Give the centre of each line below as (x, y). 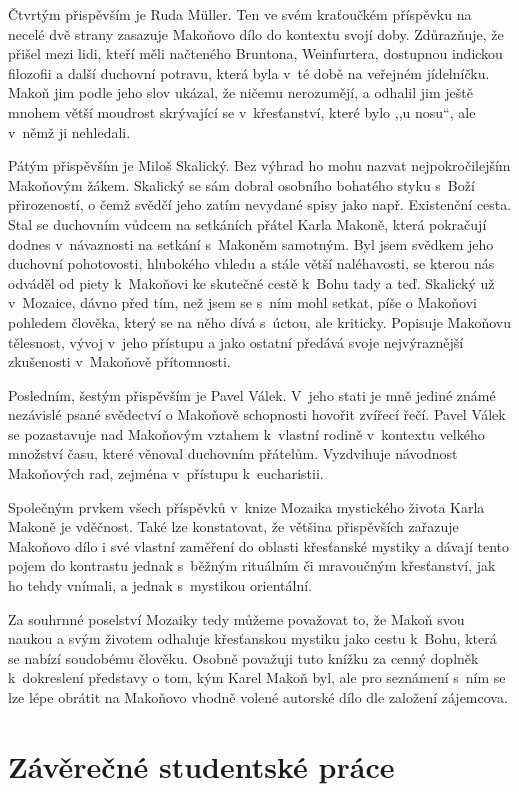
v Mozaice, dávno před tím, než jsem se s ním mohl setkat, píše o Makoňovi (242, 302)
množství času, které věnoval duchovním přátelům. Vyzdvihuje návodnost (233, 453)
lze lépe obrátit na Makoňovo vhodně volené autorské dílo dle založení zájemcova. (258, 697)
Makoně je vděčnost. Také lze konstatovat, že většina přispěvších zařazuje (233, 526)
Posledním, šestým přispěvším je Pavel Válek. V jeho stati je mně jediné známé (252, 394)
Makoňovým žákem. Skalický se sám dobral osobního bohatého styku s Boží (241, 184)
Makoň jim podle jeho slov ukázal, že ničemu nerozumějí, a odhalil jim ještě (240, 92)
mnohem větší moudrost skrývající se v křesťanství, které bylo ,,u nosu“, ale (242, 111)
